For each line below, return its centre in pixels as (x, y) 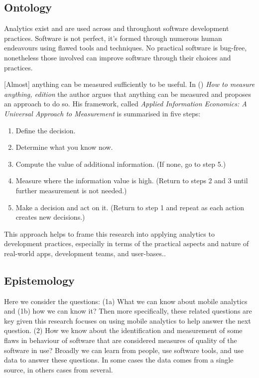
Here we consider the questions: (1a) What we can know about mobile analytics (126, 301)
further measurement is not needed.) (71, 190)
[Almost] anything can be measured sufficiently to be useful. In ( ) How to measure (129, 84)
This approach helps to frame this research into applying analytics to (109, 233)
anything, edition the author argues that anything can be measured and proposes (128, 94)
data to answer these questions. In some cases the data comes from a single (119, 360)
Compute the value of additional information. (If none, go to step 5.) (121, 164)
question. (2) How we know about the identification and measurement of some (123, 330)
